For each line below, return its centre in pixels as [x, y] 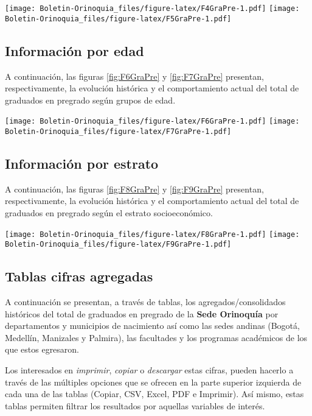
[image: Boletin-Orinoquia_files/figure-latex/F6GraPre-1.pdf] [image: [152, 122]
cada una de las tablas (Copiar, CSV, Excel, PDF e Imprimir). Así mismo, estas [154, 394]
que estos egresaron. [42, 349]
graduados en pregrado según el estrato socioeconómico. [109, 213]
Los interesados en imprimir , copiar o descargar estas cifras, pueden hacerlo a [149, 370]
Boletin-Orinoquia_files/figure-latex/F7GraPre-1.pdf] [118, 131]
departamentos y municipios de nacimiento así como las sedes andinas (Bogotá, [152, 326]
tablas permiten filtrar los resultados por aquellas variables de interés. [135, 405]
